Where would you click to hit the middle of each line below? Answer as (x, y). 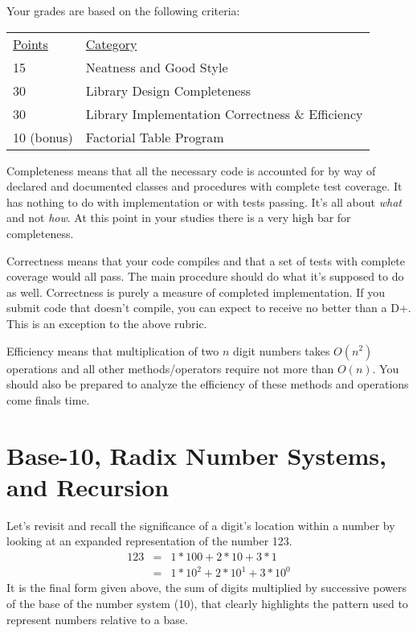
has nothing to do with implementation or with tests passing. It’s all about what (204, 201)
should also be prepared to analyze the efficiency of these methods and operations (208, 384)
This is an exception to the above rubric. (107, 323)
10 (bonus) (43, 137)
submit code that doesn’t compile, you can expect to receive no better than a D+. (209, 308)
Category (111, 43)
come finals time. (48, 399)
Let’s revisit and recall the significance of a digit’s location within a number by (201, 525)
